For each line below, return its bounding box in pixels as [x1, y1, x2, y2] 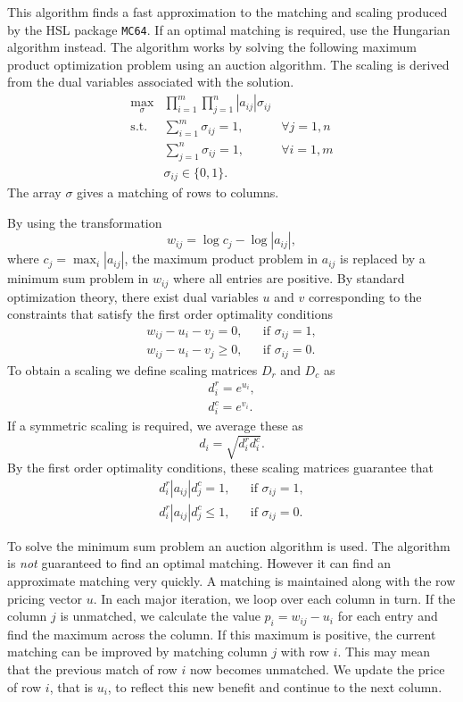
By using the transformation [7, 213, 162, 231]
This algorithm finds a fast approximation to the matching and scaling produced [7, 3, 448, 21]
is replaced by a [340, 249, 426, 268]
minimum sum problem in [7, 269, 149, 288]
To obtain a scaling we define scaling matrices [7, 360, 258, 379]
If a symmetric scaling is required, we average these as [7, 415, 303, 434]
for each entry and [337, 606, 438, 625]
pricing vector [7, 589, 83, 607]
